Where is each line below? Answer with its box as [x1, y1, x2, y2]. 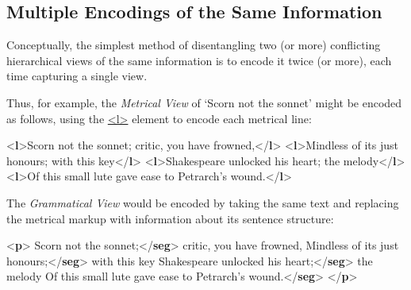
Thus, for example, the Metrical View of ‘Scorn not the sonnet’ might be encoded [6, 94, 402, 110]
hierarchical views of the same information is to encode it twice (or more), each [6, 52, 392, 68]
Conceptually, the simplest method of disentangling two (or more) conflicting [6, 37, 381, 53]
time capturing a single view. [6, 68, 148, 84]
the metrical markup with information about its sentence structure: [6, 210, 334, 226]
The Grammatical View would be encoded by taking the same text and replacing [6, 194, 399, 211]
